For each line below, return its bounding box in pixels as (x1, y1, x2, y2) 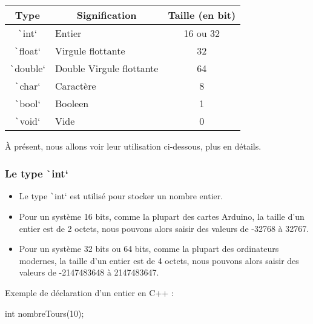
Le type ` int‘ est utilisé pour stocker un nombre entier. (19, 190, 223, 202)
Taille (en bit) (168, 8, 236, 22)
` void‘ (15, 114, 41, 128)
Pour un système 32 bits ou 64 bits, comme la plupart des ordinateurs (19, 242, 279, 255)
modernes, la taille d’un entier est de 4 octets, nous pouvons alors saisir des (19, 254, 299, 266)
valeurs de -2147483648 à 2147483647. (19, 266, 159, 279)
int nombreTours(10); (5, 306, 84, 319)
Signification (76, 8, 137, 22)
